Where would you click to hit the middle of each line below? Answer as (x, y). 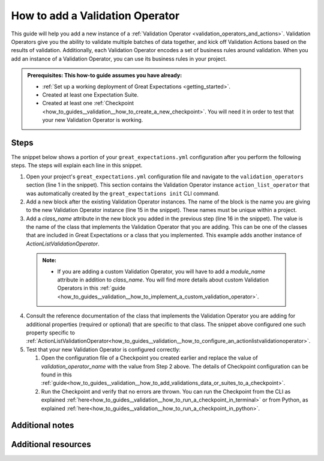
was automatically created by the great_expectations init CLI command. (123, 193)
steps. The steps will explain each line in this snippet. (77, 166)
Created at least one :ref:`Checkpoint (88, 103)
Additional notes (43, 425)
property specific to (50, 333)
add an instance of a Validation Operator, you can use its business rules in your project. (119, 59)
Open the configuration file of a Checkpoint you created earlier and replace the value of (149, 358)
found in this (56, 375)
